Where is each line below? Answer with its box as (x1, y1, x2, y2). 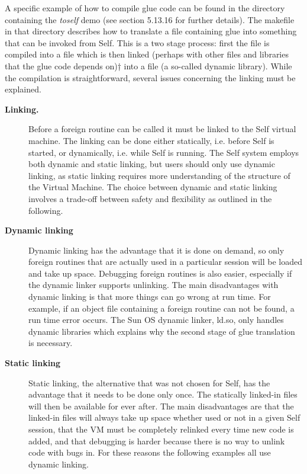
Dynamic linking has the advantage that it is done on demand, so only (28, 244, 285, 256)
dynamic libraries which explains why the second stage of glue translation (28, 325, 295, 337)
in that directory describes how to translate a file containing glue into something (5, 25, 297, 37)
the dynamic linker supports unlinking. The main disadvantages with (28, 278, 279, 291)
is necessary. (28, 337, 73, 349)
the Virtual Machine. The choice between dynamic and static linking (28, 181, 277, 193)
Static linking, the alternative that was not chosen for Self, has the (28, 376, 270, 389)
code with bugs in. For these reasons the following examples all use (28, 446, 271, 459)
